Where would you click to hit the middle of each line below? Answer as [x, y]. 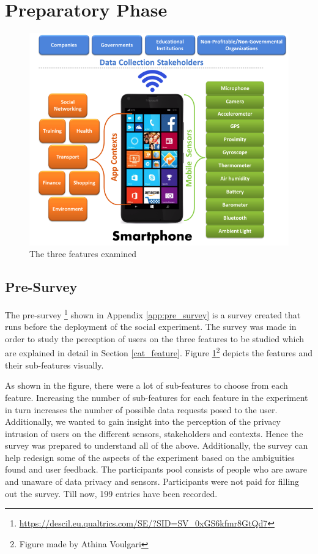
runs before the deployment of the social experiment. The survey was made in [151, 327]
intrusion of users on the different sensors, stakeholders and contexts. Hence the [154, 433]
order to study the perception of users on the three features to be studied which [155, 338]
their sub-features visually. [54, 365]
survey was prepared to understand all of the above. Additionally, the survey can [157, 445]
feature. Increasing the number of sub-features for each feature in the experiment [157, 397]
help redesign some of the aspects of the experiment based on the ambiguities [150, 457]
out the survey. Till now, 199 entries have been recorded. [111, 493]
